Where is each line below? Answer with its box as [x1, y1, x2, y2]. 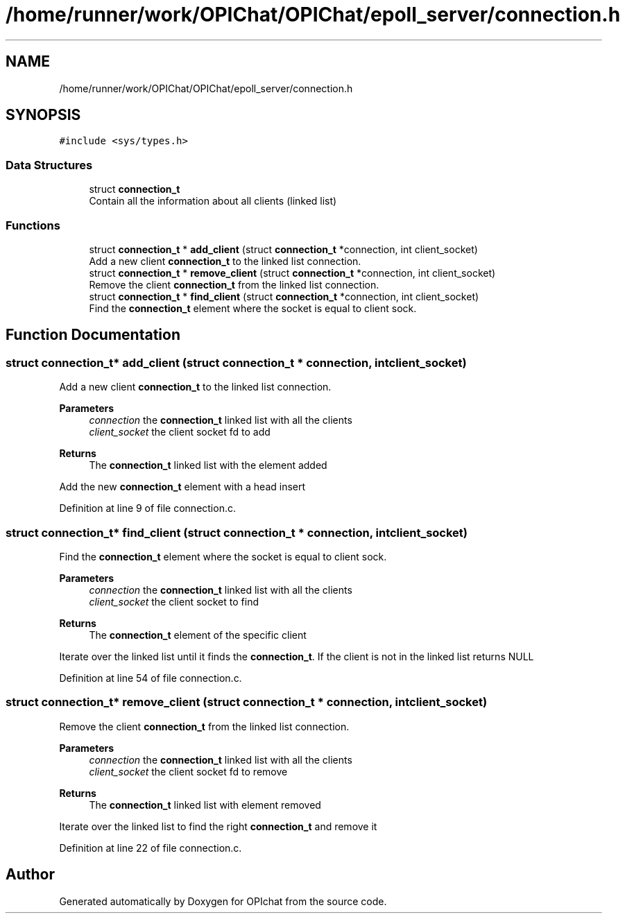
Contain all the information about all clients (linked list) [89, 195, 337, 207]
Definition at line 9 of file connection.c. [59, 502, 236, 515]
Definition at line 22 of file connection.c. [59, 841, 242, 854]
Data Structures [6, 157, 93, 172]
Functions [6, 218, 60, 232]
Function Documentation [6, 326, 180, 344]
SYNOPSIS [6, 106, 81, 124]
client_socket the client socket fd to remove [89, 765, 288, 778]
